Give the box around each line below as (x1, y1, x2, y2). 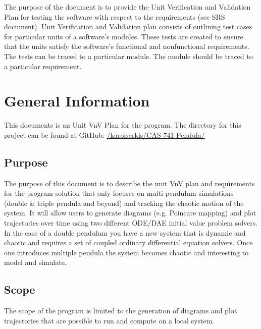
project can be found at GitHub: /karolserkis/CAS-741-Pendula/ (4, 129, 205, 140)
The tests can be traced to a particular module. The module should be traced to (4, 50, 253, 61)
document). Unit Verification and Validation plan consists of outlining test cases (4, 21, 252, 32)
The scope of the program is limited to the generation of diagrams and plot (4, 305, 237, 316)
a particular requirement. (4, 61, 82, 71)
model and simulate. (4, 257, 67, 267)
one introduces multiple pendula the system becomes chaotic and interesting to (4, 247, 249, 257)
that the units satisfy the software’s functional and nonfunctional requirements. (4, 41, 249, 51)
